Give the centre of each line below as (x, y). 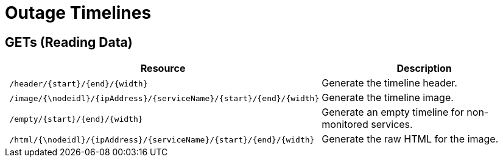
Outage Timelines (78, 13)
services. (392, 125)
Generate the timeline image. (388, 98)
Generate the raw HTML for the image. (410, 139)
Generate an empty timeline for (393, 112)
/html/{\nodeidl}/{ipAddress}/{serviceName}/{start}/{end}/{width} (162, 140)
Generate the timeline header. (389, 83)
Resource (163, 69)
